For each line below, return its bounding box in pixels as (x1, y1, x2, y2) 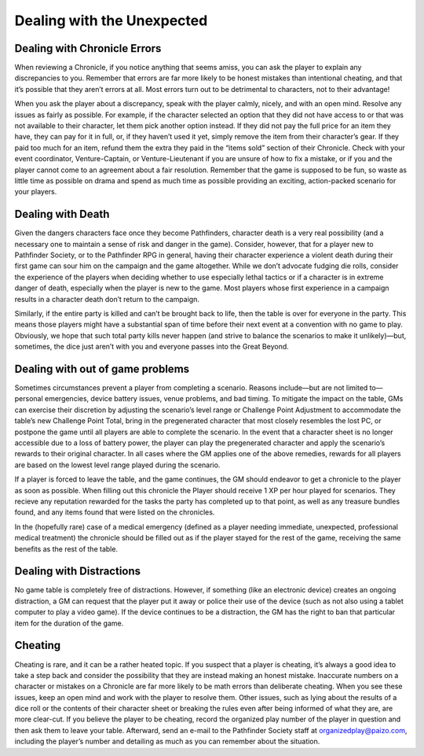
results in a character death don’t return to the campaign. (14, 294, 200, 304)
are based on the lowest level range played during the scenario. (14, 460, 221, 470)
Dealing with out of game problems (14, 362, 190, 375)
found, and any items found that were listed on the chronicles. (14, 507, 215, 517)
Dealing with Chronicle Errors (14, 42, 162, 55)
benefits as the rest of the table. (14, 544, 118, 554)
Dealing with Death (14, 208, 110, 221)
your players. (14, 187, 57, 197)
